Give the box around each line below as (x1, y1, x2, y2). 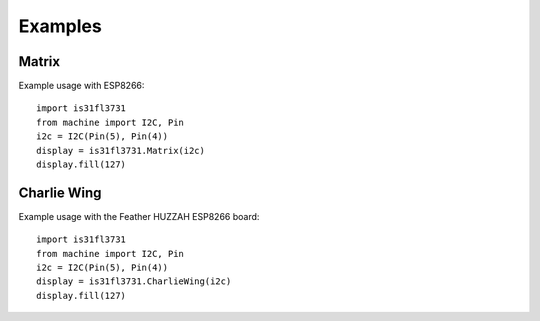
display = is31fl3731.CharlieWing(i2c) (36, 276, 232, 287)
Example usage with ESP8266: (18, 80, 145, 92)
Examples (18, 15, 102, 37)
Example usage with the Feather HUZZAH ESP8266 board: (18, 210, 260, 222)
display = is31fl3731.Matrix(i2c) (36, 145, 205, 156)
